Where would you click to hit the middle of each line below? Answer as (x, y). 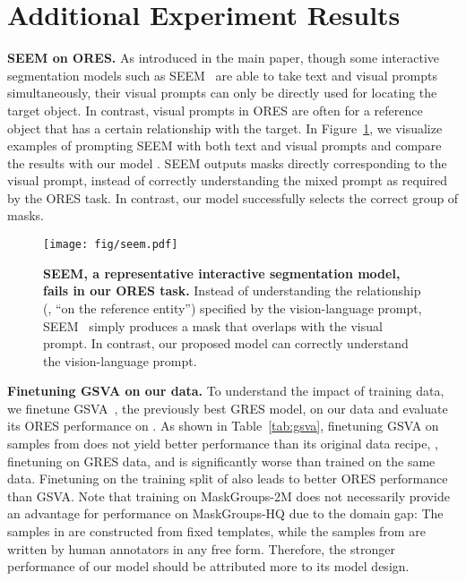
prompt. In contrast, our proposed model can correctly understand (226, 343)
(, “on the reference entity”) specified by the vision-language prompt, (233, 308)
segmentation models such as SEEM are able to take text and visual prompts (223, 75)
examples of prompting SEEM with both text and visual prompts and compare (224, 145)
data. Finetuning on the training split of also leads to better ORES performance (228, 478)
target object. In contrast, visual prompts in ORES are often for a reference (215, 110)
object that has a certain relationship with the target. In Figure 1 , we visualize (225, 128)
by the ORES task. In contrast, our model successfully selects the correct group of (233, 197)
